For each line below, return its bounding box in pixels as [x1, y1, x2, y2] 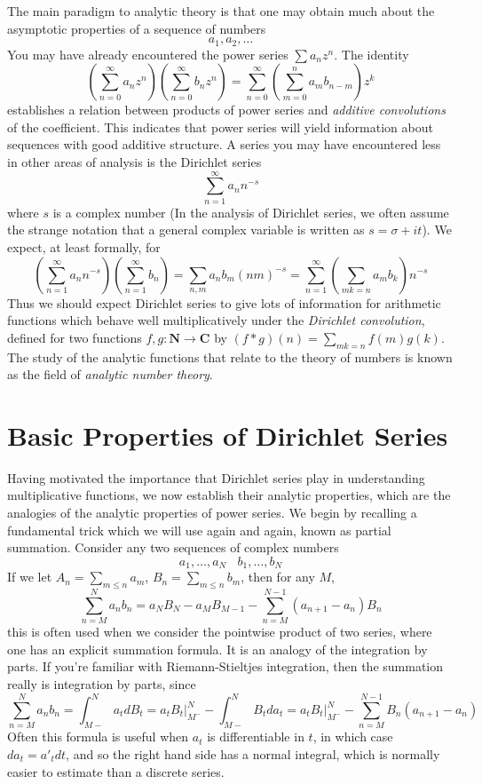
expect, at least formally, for [7, 237, 161, 256]
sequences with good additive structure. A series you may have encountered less [7, 135, 441, 154]
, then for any [241, 567, 315, 586]
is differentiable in [207, 727, 304, 746]
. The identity [334, 44, 409, 63]
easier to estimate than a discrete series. [7, 762, 225, 780]
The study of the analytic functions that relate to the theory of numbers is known [7, 347, 453, 366]
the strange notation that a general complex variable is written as [7, 220, 365, 239]
